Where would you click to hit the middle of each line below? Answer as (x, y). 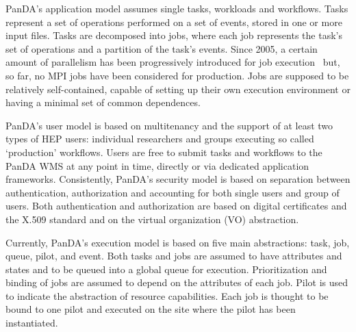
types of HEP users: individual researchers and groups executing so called (160, 139)
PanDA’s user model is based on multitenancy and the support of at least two (169, 125)
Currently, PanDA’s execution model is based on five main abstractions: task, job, (178, 242)
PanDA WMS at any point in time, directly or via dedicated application (157, 165)
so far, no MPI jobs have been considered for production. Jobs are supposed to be (177, 75)
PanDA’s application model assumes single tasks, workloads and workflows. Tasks (177, 8)
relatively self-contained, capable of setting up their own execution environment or (178, 89)
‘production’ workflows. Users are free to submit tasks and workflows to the (164, 152)
